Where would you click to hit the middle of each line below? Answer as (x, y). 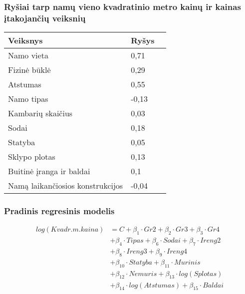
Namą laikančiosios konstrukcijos (66, 186)
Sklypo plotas (32, 157)
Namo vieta (28, 55)
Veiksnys (25, 40)
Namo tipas (28, 99)
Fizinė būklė (29, 70)
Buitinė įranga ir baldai (49, 171)
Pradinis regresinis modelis (59, 211)
